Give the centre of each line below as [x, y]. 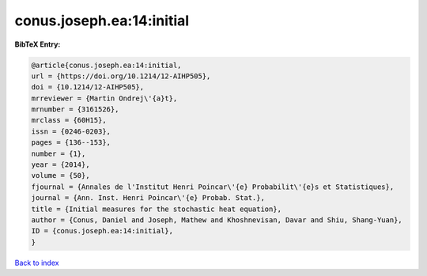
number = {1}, [59, 153]
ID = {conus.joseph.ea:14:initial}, [102, 231]
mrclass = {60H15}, [69, 120]
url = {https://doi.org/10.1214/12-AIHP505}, [121, 76]
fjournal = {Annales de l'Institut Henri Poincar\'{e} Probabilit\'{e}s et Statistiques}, [213, 187]
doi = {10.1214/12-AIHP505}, [88, 87]
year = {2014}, [60, 165]
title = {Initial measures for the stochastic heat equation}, [157, 209]
